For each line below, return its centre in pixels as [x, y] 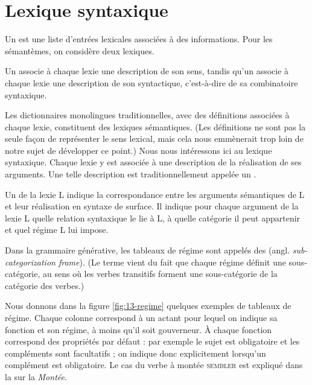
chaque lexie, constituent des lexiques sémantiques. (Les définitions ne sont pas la [155, 126]
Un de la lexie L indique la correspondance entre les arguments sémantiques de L [155, 194]
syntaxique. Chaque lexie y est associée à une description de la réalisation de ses [153, 162]
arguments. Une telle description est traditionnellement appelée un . [131, 174]
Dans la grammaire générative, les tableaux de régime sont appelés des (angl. [148, 250]
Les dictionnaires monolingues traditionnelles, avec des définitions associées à [147, 115]
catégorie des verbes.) [45, 285]
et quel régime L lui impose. [57, 230]
